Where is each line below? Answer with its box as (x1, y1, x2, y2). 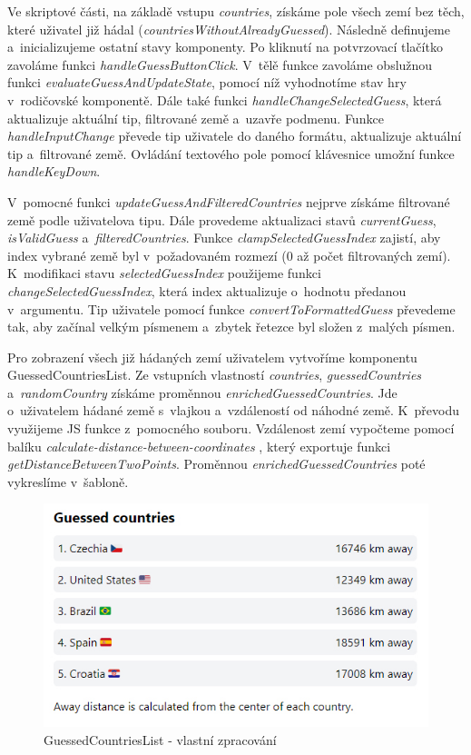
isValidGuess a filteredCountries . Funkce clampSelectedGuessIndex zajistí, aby (7, 228, 441, 247)
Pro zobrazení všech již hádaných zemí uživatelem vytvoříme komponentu (7, 347, 417, 366)
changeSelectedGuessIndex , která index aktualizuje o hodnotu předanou (7, 281, 407, 300)
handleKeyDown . (7, 162, 101, 181)
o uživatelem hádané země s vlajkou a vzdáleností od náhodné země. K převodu (7, 401, 459, 420)
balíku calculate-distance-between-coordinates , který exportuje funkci (7, 436, 391, 455)
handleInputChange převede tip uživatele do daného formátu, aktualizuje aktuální (7, 126, 462, 145)
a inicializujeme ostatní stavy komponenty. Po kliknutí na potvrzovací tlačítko (7, 37, 443, 56)
